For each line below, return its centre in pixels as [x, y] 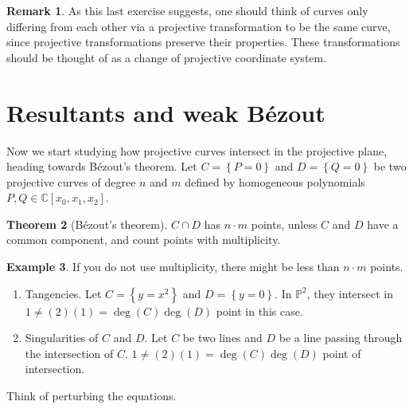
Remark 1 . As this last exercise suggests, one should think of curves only [187, 10]
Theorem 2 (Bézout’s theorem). [87, 224]
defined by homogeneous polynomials [275, 181]
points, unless [284, 224]
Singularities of [62, 338]
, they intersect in [350, 293]
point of [342, 353]
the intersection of [69, 353]
